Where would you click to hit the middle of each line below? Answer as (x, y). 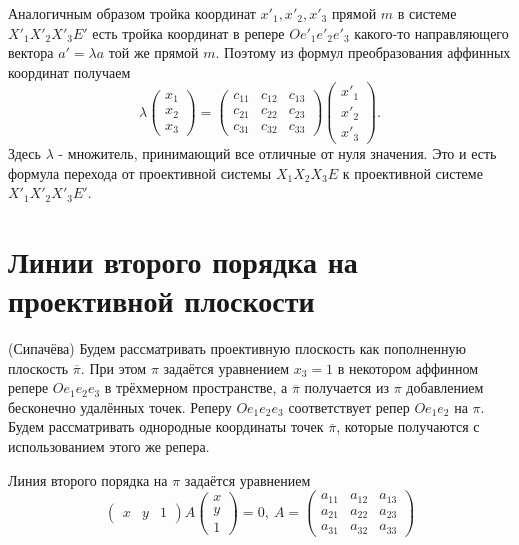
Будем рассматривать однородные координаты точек (166, 426)
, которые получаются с (408, 426)
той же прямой (153, 52)
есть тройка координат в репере (188, 32)
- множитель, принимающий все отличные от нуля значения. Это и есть (277, 152)
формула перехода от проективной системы (140, 172)
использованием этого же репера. (109, 445)
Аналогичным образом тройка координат (132, 13)
